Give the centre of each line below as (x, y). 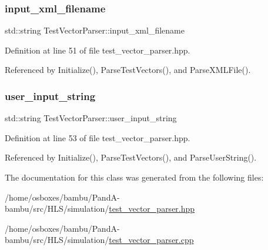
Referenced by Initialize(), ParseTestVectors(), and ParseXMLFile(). (128, 70)
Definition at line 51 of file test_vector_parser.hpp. (98, 50)
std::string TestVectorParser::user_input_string (91, 118)
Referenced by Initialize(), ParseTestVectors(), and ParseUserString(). (131, 157)
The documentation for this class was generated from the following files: (134, 177)
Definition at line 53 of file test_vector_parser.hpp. (98, 137)
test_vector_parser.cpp (151, 240)
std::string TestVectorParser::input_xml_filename (95, 30)
